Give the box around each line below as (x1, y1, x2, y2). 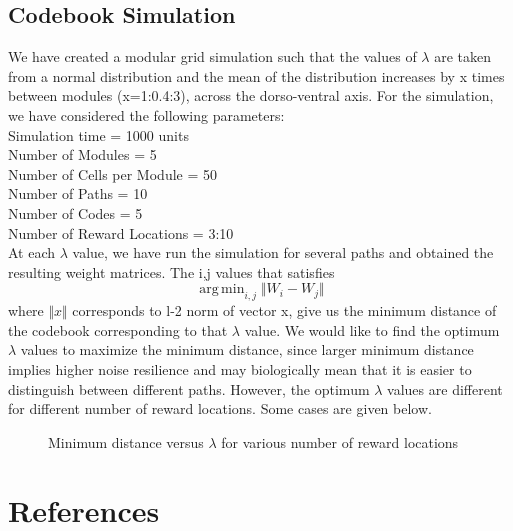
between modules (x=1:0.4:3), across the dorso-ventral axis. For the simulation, (8, 85, 494, 106)
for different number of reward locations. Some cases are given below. (8, 398, 432, 419)
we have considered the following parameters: (8, 104, 285, 125)
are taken (434, 46, 491, 67)
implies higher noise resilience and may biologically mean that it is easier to (8, 358, 472, 379)
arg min (199, 282, 245, 297)
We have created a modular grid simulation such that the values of (8, 46, 417, 67)
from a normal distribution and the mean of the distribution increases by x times (8, 65, 505, 86)
